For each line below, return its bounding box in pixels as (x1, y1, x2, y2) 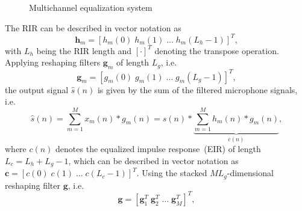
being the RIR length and (36, 44, 132, 57)
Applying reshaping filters (5, 56, 101, 69)
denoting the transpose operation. (154, 44, 279, 57)
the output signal (5, 83, 69, 96)
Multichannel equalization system (29, 1, 153, 13)
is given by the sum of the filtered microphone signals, (97, 83, 298, 96)
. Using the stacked (136, 167, 207, 179)
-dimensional (227, 167, 274, 179)
